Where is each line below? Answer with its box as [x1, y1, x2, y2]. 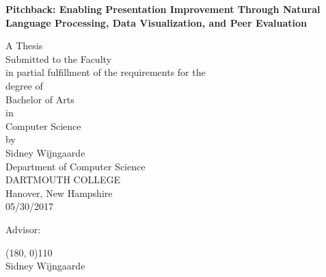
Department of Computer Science [5, 159, 146, 173]
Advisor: [5, 222, 41, 236]
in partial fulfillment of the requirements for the [5, 65, 206, 79]
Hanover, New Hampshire [5, 185, 113, 200]
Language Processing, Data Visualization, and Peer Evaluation [5, 15, 307, 29]
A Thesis [5, 38, 43, 53]
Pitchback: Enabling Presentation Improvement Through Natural [5, 2, 321, 16]
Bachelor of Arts [5, 92, 74, 106]
